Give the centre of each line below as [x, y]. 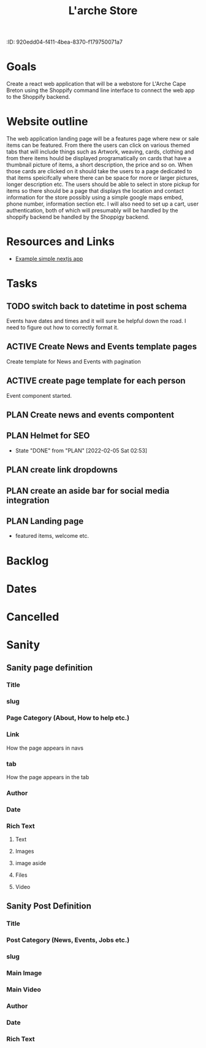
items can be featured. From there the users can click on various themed [98, 146]
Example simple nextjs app [49, 259]
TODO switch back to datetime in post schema [97, 306]
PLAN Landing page [45, 521]
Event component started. [39, 395]
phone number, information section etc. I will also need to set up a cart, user [103, 204]
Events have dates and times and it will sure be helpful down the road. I [96, 321]
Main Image [24, 973]
